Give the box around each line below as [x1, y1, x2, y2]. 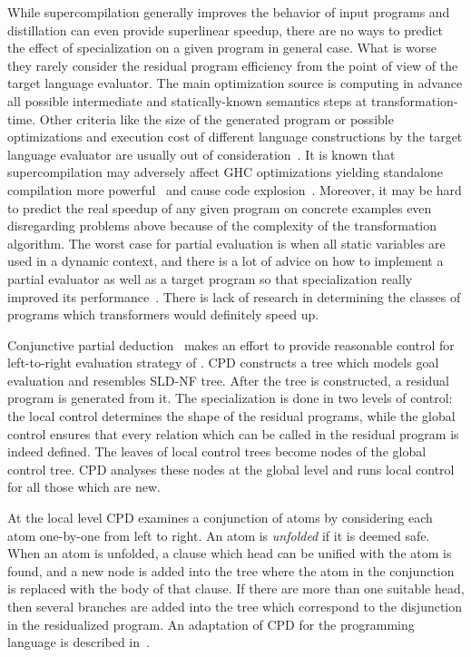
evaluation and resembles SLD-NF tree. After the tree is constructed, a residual [7, 370, 449, 389]
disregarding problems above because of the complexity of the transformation [7, 216, 437, 235]
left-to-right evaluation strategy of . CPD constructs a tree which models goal [7, 353, 439, 372]
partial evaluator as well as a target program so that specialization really [7, 269, 413, 288]
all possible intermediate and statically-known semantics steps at [7, 91, 368, 110]
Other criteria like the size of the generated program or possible [39, 109, 394, 128]
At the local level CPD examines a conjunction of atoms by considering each [7, 508, 433, 527]
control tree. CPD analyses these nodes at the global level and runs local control [7, 459, 455, 478]
